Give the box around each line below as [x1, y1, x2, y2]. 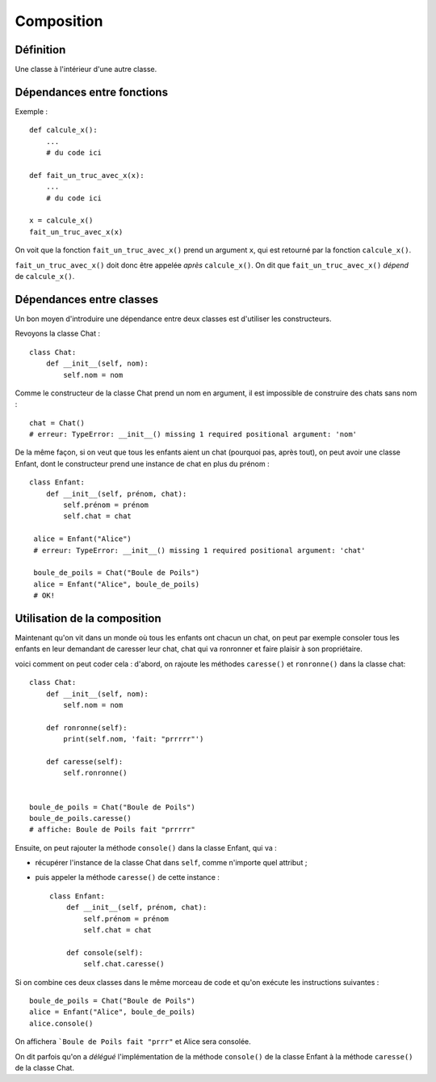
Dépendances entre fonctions [15, 85, 169, 99]
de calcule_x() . [15, 272, 75, 281]
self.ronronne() [63, 768, 128, 778]
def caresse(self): [45, 757, 124, 766]
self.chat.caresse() [83, 959, 165, 969]
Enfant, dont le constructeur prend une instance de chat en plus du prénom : [15, 459, 270, 468]
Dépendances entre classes [15, 292, 159, 306]
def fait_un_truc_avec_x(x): [29, 171, 145, 180]
